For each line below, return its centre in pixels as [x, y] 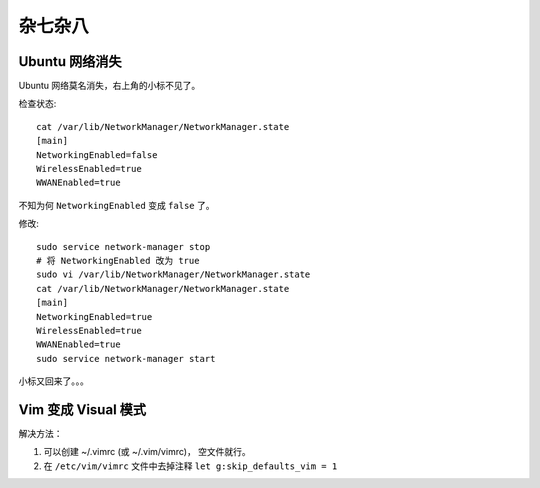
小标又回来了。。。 [53, 381]
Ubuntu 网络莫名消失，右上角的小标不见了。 [109, 86]
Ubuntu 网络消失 [70, 61]
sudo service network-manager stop [123, 246]
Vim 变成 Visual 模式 [82, 409]
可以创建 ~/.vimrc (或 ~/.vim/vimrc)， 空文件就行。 [147, 452]
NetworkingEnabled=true [94, 316]
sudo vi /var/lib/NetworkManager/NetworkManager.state [173, 274]
